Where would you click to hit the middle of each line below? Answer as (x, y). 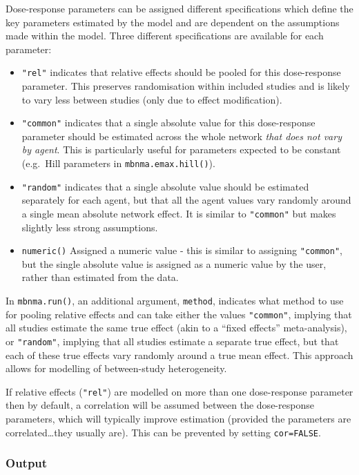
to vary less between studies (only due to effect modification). (152, 99)
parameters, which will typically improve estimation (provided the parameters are (178, 419)
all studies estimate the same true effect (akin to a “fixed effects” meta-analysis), (176, 328)
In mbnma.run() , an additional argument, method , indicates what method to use (175, 301)
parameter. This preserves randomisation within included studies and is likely (186, 86)
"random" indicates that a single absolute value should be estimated (165, 186)
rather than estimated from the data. (100, 277)
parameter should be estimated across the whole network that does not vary (182, 136)
